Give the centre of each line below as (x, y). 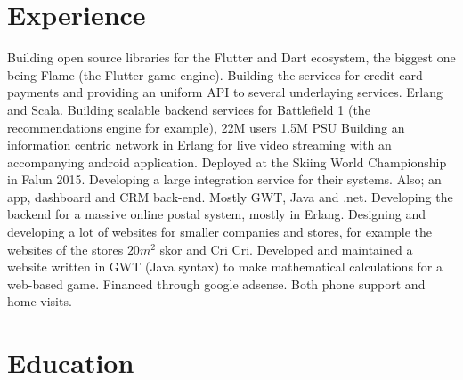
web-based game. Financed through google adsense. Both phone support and (216, 283)
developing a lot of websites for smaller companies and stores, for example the (219, 232)
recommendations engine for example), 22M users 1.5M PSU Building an (206, 127)
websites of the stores (65, 249)
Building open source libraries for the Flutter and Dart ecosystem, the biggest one (231, 57)
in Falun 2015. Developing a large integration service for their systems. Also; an (224, 179)
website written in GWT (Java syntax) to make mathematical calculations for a (225, 267)
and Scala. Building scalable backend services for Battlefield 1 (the (189, 109)
